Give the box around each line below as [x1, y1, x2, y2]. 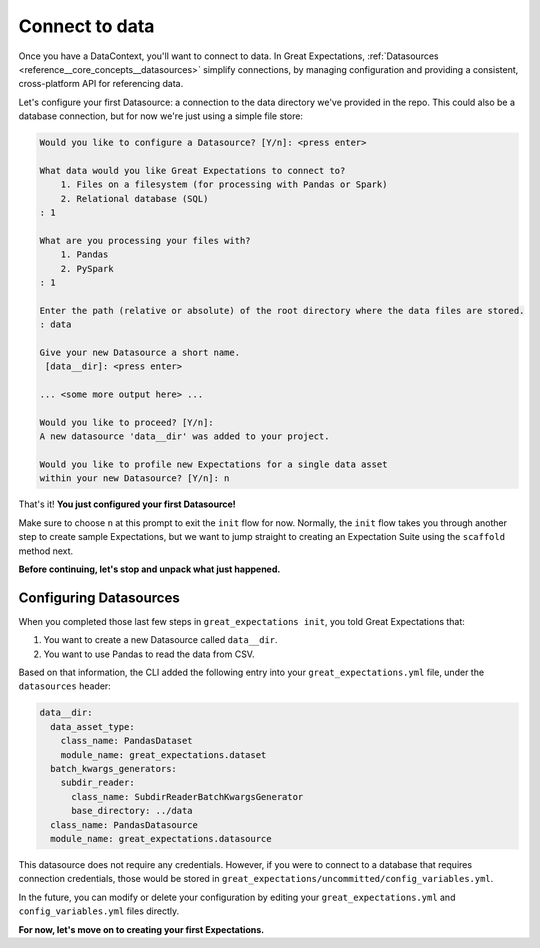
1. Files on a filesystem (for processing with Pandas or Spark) [60, 179, 388, 190]
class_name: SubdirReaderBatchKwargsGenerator [71, 791, 304, 802]
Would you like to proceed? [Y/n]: [39, 416, 214, 428]
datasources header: [18, 680, 112, 692]
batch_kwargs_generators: [50, 763, 177, 775]
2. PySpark [60, 263, 114, 274]
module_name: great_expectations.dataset [60, 749, 267, 760]
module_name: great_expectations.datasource [50, 833, 272, 844]
